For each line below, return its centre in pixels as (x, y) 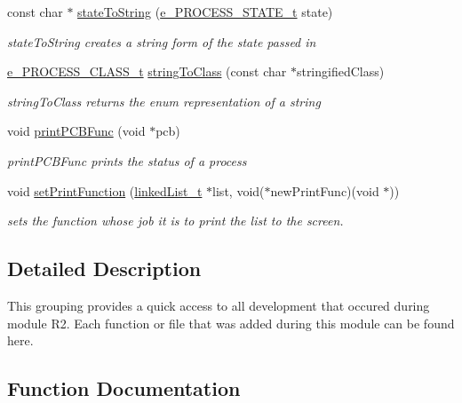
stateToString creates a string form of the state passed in (162, 41)
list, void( (239, 190)
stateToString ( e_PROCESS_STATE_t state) (205, 12)
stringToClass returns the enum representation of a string (164, 101)
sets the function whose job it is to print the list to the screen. (175, 221)
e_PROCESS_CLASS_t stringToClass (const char (147, 71)
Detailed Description (104, 269)
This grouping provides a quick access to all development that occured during (219, 305)
